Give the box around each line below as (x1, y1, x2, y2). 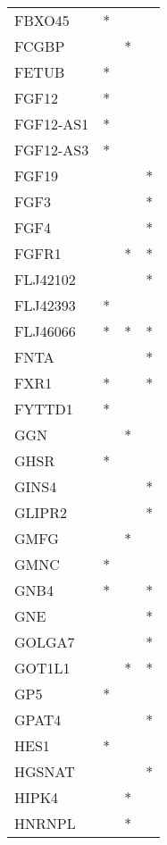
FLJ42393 (14, 295, 76, 315)
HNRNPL (14, 813, 76, 833)
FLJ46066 (14, 321, 76, 341)
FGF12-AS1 (14, 113, 89, 134)
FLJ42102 (14, 269, 76, 289)
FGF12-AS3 (14, 139, 89, 160)
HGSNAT (14, 761, 75, 782)
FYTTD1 (14, 398, 73, 419)
